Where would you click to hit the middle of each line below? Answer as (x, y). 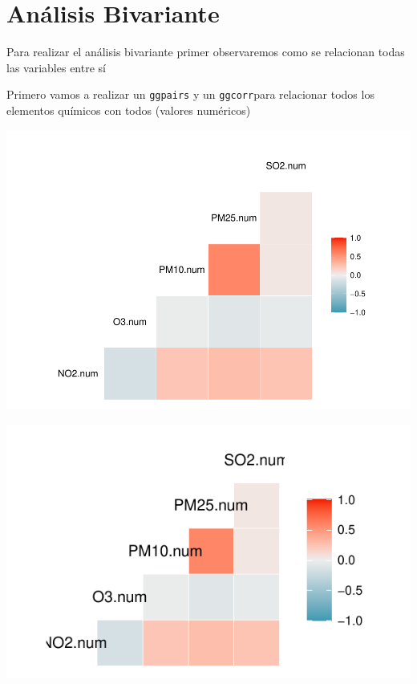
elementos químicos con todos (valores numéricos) (129, 110)
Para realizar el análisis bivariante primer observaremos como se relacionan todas (206, 52)
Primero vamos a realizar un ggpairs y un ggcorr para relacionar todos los (190, 94)
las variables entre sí (56, 67)
